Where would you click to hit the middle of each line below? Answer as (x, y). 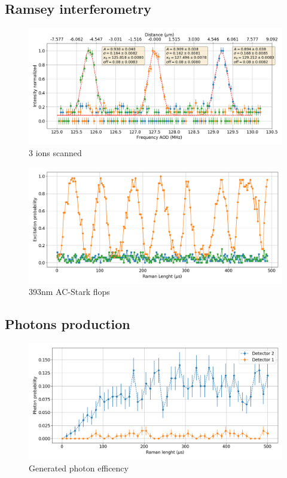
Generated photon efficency (79, 468)
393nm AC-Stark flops (69, 292)
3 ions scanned (55, 152)
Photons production (68, 324)
